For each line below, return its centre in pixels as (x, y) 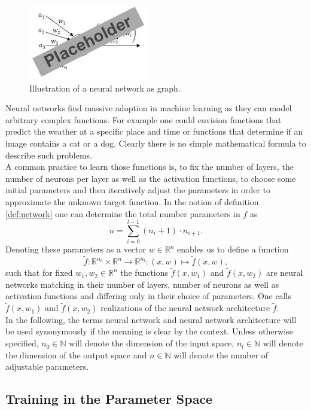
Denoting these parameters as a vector (76, 249)
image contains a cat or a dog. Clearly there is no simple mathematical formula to (156, 143)
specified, (22, 343)
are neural (284, 273)
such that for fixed (39, 273)
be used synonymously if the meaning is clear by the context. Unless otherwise (149, 331)
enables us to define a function (233, 249)
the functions (144, 273)
